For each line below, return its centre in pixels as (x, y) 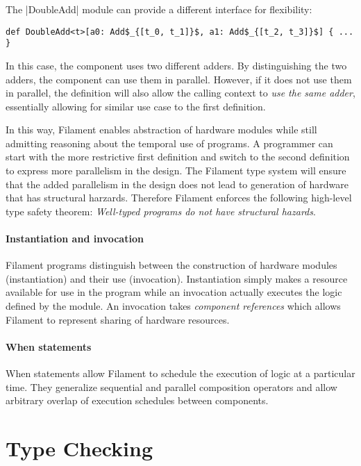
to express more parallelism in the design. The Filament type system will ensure (176, 170)
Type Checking (79, 448)
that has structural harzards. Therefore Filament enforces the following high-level (179, 198)
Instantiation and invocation (75, 239)
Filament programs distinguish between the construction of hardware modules (171, 265)
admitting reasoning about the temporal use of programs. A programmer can (169, 143)
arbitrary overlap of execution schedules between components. (137, 400)
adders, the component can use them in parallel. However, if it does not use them (179, 79)
